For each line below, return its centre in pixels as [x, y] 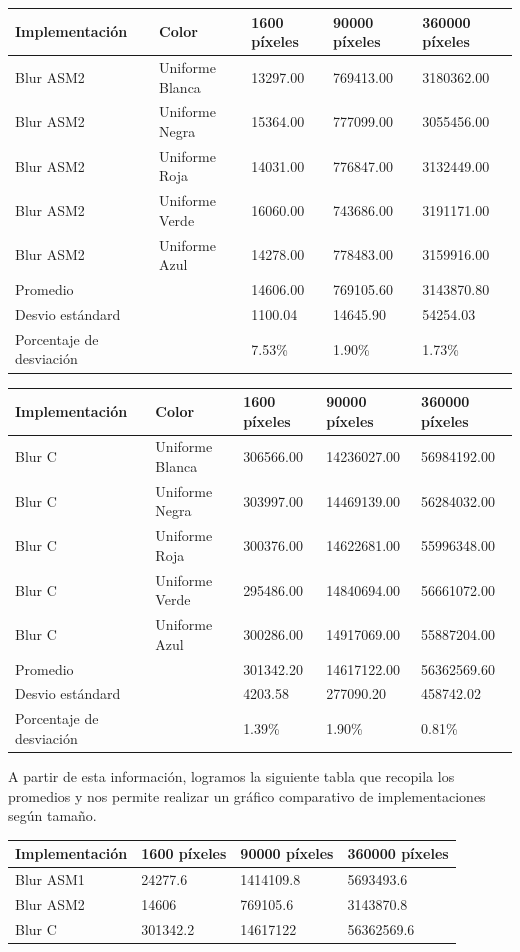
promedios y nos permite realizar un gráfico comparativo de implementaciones [247, 795]
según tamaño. [52, 815]
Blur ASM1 [50, 879]
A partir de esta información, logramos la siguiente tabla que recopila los [231, 776]
